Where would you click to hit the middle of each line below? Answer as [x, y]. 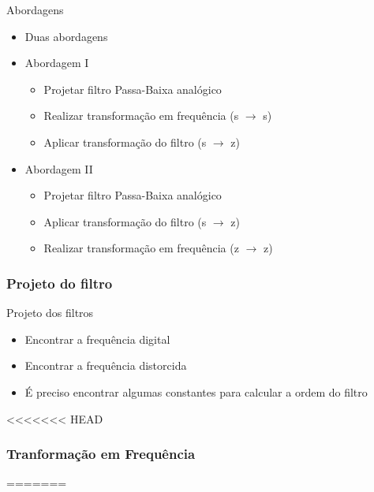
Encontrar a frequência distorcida [106, 365]
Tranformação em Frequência [101, 454]
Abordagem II [59, 168]
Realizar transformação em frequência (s [141, 116]
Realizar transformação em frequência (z [141, 248]
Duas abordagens [66, 36]
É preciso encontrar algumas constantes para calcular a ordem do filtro [196, 391]
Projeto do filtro [60, 283]
